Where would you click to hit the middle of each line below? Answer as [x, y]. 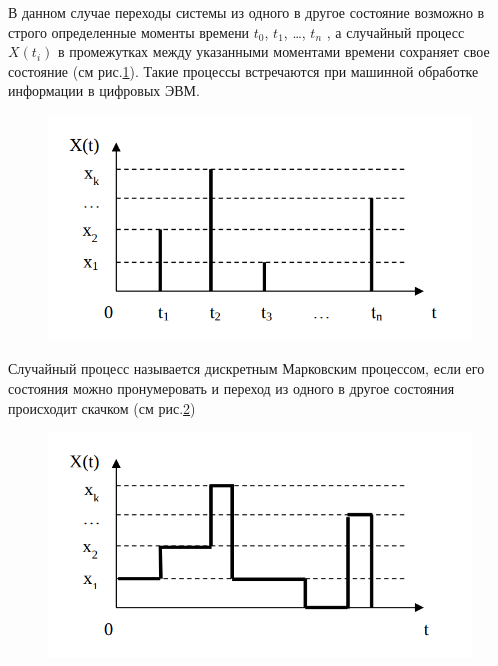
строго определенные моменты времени [129, 31]
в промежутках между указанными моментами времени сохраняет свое [273, 51]
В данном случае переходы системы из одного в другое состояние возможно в [246, 12]
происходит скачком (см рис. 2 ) [102, 407]
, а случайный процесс [395, 31]
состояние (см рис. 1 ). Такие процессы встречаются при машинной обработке [243, 70]
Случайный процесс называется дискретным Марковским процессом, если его [246, 368]
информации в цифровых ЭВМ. [104, 90]
